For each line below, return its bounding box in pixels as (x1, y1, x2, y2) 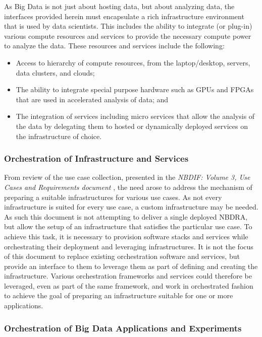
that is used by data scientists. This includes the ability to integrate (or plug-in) (4, 21, 252, 31)
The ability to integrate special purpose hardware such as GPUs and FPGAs (16, 84, 254, 95)
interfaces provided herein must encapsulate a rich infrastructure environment (4, 11, 244, 21)
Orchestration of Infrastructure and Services (4, 152, 189, 165)
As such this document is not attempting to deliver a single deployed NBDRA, (4, 211, 248, 222)
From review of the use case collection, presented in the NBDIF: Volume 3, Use (4, 172, 250, 182)
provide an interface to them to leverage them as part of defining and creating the (4, 260, 258, 271)
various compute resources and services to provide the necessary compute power (4, 30, 251, 41)
